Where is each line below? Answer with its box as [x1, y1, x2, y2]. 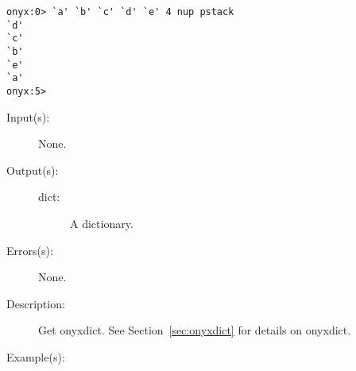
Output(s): [6, 161, 59, 178]
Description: [6, 295, 65, 311]
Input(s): [6, 108, 50, 125]
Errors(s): [6, 242, 53, 258]
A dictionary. [70, 214, 133, 231]
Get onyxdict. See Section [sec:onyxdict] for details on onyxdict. [38, 322, 351, 338]
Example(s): [6, 348, 65, 365]
